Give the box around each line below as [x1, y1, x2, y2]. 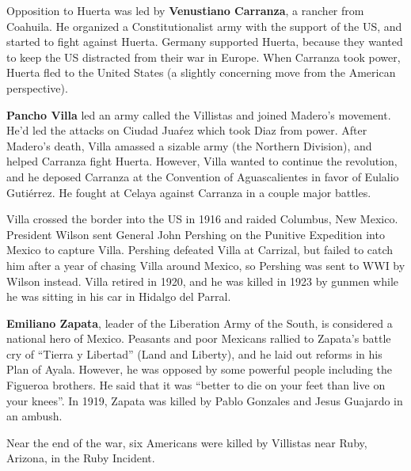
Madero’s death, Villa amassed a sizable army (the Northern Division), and [6, 137, 372, 154]
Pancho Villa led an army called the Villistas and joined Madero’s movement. [6, 106, 391, 123]
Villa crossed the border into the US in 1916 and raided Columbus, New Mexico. [6, 211, 398, 227]
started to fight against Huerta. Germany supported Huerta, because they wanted [6, 33, 403, 50]
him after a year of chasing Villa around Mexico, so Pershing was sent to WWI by [6, 256, 405, 273]
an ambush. [6, 408, 63, 424]
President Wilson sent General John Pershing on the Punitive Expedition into [6, 226, 385, 242]
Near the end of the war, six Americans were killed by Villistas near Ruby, [6, 434, 367, 450]
